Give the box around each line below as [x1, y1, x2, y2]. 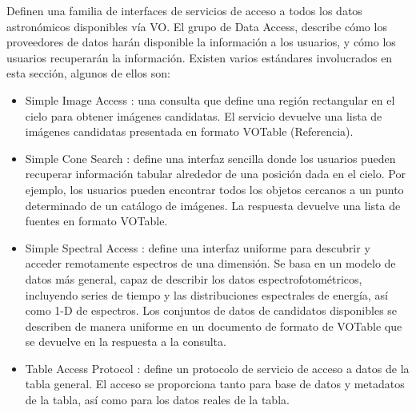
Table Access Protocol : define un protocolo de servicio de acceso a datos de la [25, 359, 410, 376]
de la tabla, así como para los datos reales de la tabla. [25, 391, 290, 408]
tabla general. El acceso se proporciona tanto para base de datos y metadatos [25, 375, 405, 392]
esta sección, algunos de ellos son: [6, 65, 170, 81]
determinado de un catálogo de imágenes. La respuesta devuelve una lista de [25, 197, 401, 213]
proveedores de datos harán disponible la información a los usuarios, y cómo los [6, 34, 396, 50]
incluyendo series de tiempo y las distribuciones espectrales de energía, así [25, 286, 388, 303]
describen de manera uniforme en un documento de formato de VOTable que [25, 317, 402, 334]
